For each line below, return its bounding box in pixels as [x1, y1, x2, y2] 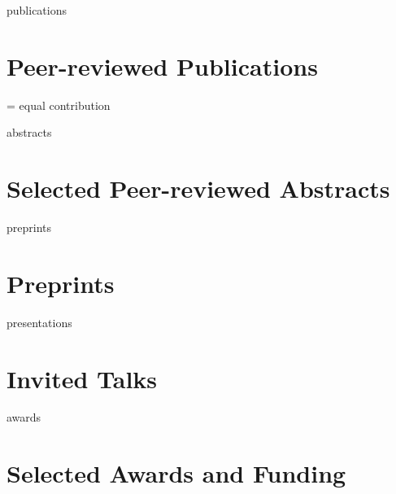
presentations [7, 313, 72, 330]
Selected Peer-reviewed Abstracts [7, 172, 390, 205]
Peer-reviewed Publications [7, 49, 318, 82]
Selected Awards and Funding [7, 457, 346, 490]
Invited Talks [7, 361, 158, 395]
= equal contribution [7, 96, 111, 113]
